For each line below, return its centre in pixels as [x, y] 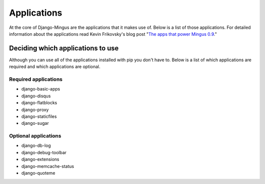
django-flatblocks [39, 103]
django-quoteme [38, 173]
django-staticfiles [39, 116]
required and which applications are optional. [55, 67]
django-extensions [40, 160]
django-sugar [35, 123]
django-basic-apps [41, 89]
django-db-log [36, 146]
